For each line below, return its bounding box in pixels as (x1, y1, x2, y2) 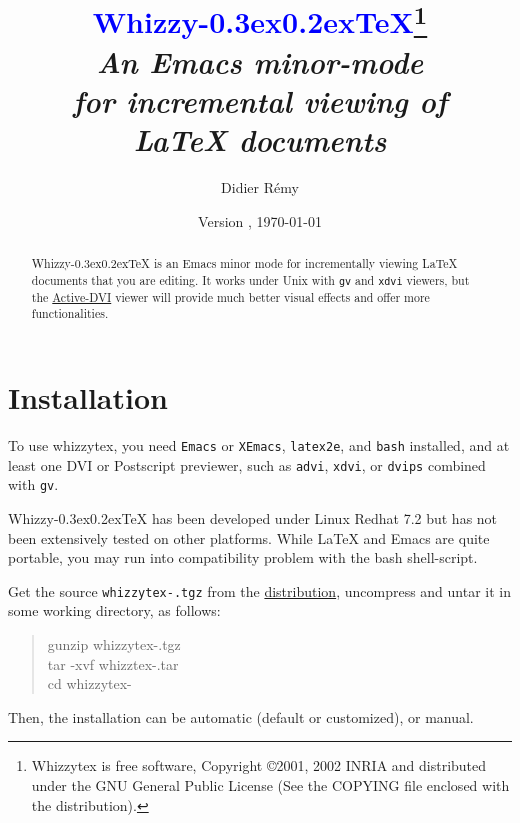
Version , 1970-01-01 (198, 210, 322, 231)
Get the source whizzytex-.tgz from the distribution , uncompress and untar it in (8, 580, 511, 601)
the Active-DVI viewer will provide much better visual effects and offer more (31, 288, 430, 305)
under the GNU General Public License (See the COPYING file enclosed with (31, 775, 510, 796)
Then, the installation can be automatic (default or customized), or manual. (8, 706, 474, 727)
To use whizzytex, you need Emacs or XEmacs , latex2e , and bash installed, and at (8, 435, 510, 456)
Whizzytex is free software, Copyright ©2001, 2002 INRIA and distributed (31, 755, 487, 776)
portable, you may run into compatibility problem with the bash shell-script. (8, 547, 478, 568)
